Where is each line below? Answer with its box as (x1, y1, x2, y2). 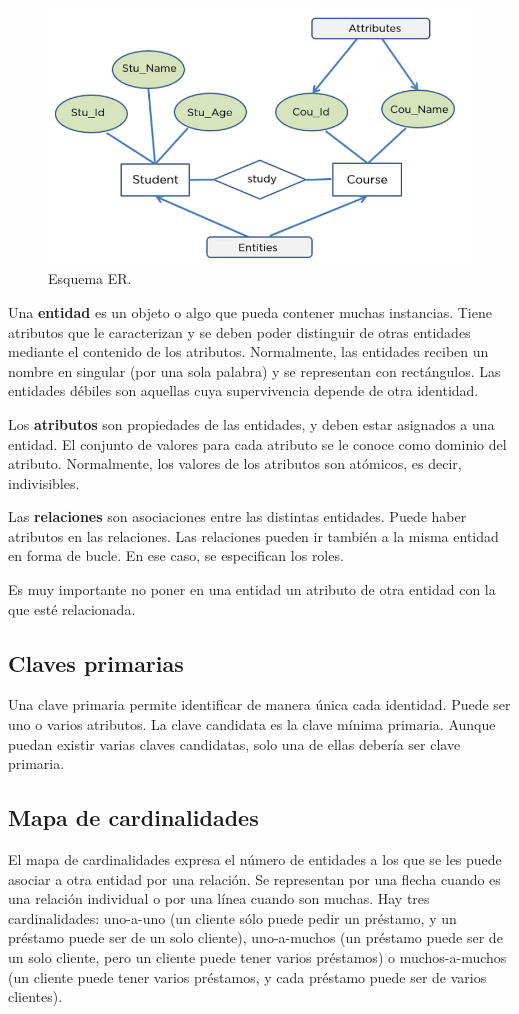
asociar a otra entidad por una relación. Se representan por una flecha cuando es (8, 868, 501, 889)
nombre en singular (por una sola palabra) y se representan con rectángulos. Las (8, 360, 501, 381)
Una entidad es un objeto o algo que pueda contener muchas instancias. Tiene (8, 301, 492, 322)
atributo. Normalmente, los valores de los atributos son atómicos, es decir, (8, 453, 462, 474)
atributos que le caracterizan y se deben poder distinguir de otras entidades (8, 321, 471, 342)
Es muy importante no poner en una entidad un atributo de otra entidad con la (8, 579, 496, 600)
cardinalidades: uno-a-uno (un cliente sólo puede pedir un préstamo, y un (8, 907, 457, 928)
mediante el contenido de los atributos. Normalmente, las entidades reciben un (8, 341, 489, 362)
